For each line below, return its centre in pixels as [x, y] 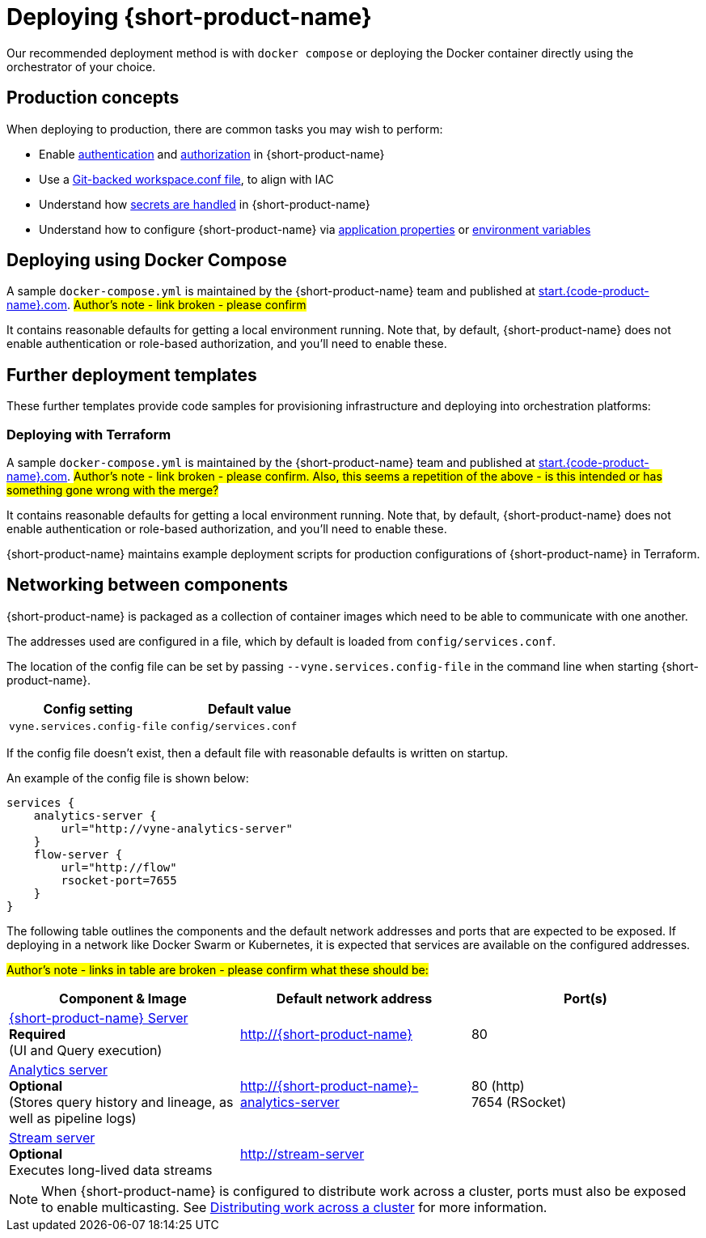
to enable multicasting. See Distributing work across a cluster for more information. [294, 1207]
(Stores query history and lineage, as [121, 1102]
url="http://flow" [119, 867]
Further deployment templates [132, 375]
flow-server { [78, 854]
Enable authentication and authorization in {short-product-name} [212, 154]
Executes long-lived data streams [111, 1170]
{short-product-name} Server [99, 1018]
